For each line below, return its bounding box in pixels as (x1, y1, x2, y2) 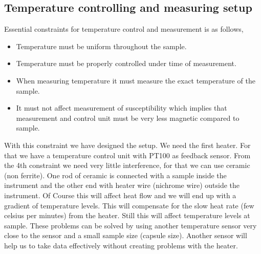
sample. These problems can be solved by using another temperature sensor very (4, 220, 257, 230)
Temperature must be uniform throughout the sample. (16, 40, 187, 51)
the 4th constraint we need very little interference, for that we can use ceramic (4, 160, 250, 171)
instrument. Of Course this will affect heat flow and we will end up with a (4, 189, 236, 200)
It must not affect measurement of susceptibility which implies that (16, 102, 227, 113)
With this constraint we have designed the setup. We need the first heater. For (4, 139, 251, 150)
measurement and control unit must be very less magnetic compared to (16, 112, 240, 123)
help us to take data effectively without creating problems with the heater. (4, 240, 238, 250)
